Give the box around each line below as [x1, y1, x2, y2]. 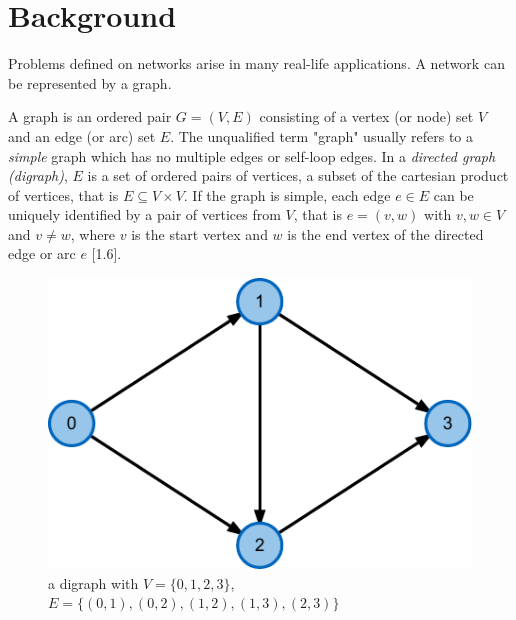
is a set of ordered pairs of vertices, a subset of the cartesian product [87, 165, 509, 186]
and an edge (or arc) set [8, 125, 156, 146]
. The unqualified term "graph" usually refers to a [170, 125, 474, 146]
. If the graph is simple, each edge [183, 184, 391, 205]
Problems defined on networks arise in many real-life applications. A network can [8, 53, 505, 74]
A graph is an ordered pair [8, 106, 172, 127]
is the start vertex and [131, 223, 268, 244]
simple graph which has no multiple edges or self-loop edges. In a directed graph [8, 145, 496, 166]
